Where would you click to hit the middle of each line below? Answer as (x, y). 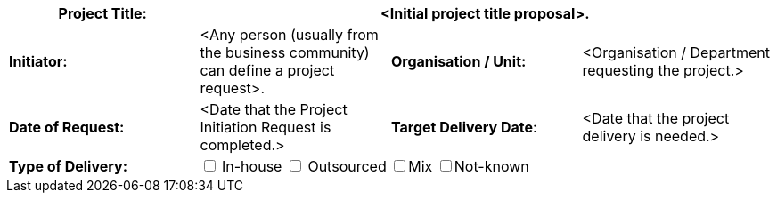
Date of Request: (67, 127)
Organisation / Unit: (459, 61)
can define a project (267, 70)
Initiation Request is (266, 127)
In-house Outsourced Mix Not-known (376, 166)
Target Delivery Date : (464, 127)
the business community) (285, 52)
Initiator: (38, 61)
